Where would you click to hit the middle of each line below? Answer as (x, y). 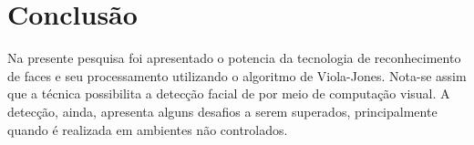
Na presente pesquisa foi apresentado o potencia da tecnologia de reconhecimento (234, 58)
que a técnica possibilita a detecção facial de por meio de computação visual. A (229, 93)
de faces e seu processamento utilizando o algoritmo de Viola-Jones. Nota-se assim (237, 75)
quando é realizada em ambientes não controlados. (148, 129)
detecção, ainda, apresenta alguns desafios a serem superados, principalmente (222, 111)
